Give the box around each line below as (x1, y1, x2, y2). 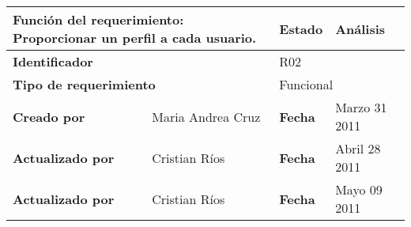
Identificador (13, 52, 93, 70)
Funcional (279, 75, 334, 93)
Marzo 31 (335, 98, 387, 116)
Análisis (335, 19, 386, 38)
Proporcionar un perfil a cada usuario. (13, 28, 257, 47)
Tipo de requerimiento (13, 75, 156, 93)
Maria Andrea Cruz (152, 107, 261, 126)
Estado (279, 19, 323, 38)
